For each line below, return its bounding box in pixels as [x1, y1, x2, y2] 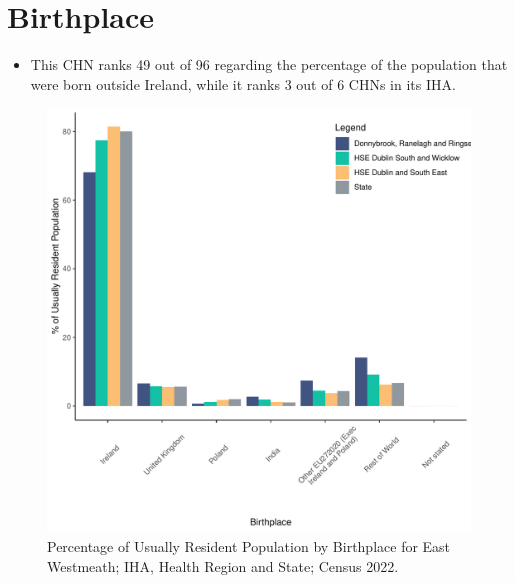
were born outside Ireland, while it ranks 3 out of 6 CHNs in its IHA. [30, 73, 456, 94]
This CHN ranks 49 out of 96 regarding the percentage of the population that [30, 54, 508, 75]
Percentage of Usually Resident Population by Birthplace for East [47, 535, 451, 556]
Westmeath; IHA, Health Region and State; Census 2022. [47, 555, 399, 576]
